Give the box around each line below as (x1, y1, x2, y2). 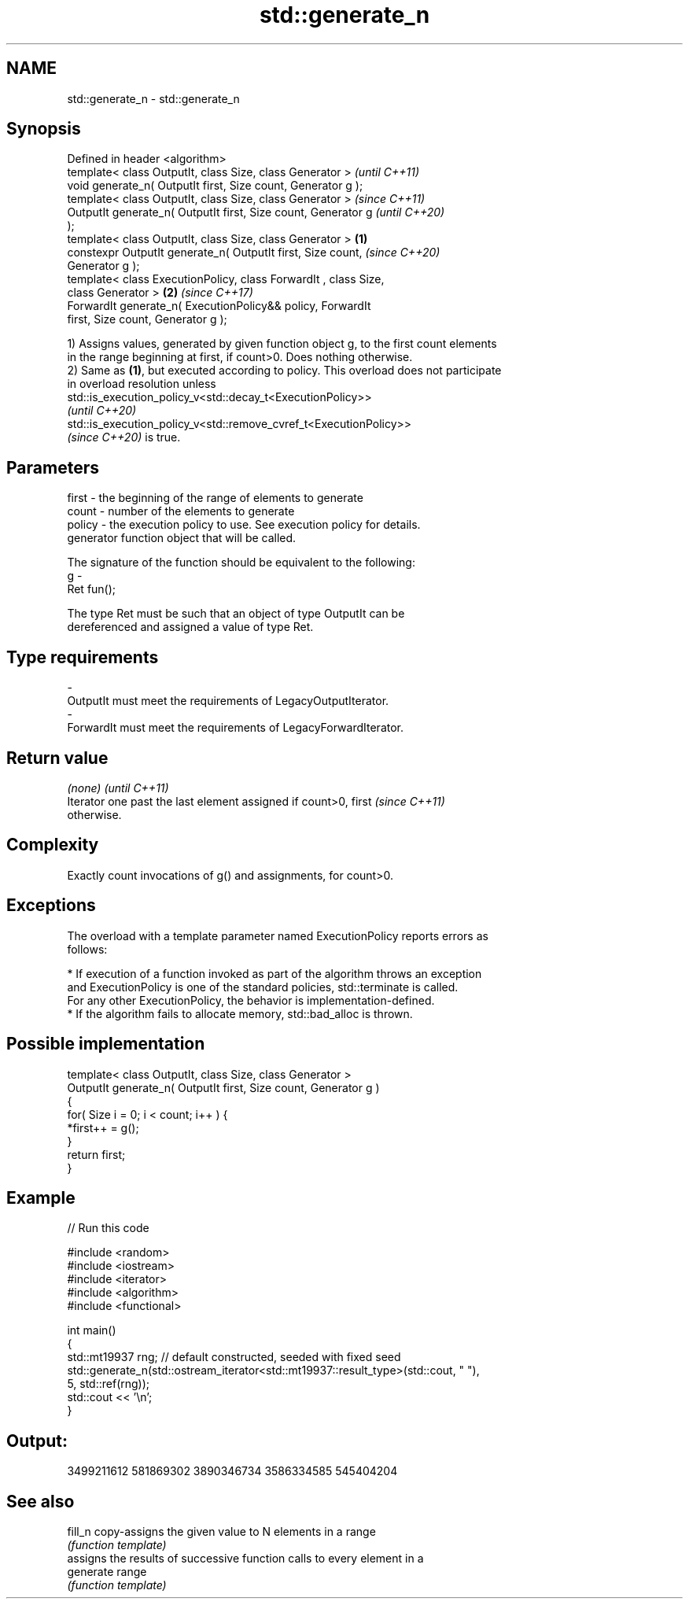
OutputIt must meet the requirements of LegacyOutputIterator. (67, 694, 389, 708)
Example (6, 1187, 76, 1208)
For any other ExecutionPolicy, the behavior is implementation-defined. (67, 993, 435, 1007)
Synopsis (6, 119, 81, 139)
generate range (67, 1565, 147, 1579)
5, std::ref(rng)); (67, 1377, 150, 1391)
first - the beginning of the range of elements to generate (67, 491, 363, 505)
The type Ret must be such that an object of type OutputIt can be (67, 607, 405, 621)
